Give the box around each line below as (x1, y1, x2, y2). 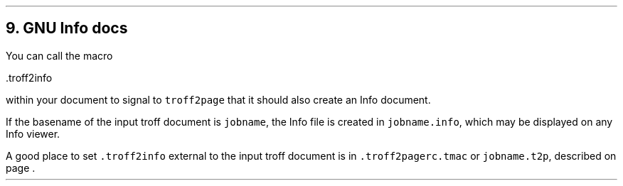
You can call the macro (6, 49, 113, 62)
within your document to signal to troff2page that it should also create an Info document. (6, 93, 431, 106)
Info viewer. (6, 127, 60, 140)
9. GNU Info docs (6, 19, 128, 38)
